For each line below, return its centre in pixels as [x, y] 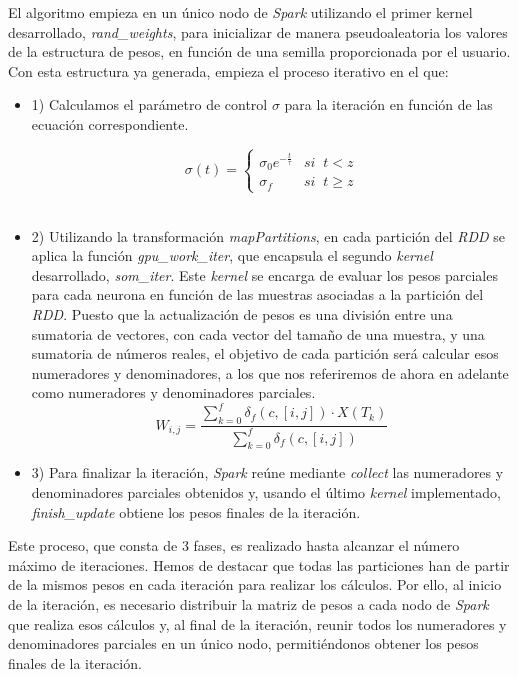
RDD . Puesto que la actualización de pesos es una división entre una [242, 313]
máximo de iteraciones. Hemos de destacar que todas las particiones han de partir [259, 564]
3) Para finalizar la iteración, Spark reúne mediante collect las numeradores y [267, 472]
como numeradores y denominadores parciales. [173, 392]
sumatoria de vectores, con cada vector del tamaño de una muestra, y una [258, 333]
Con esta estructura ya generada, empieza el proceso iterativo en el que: [228, 70]
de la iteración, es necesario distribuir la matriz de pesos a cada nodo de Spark [248, 603]
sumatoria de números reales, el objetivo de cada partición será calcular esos [265, 353]
